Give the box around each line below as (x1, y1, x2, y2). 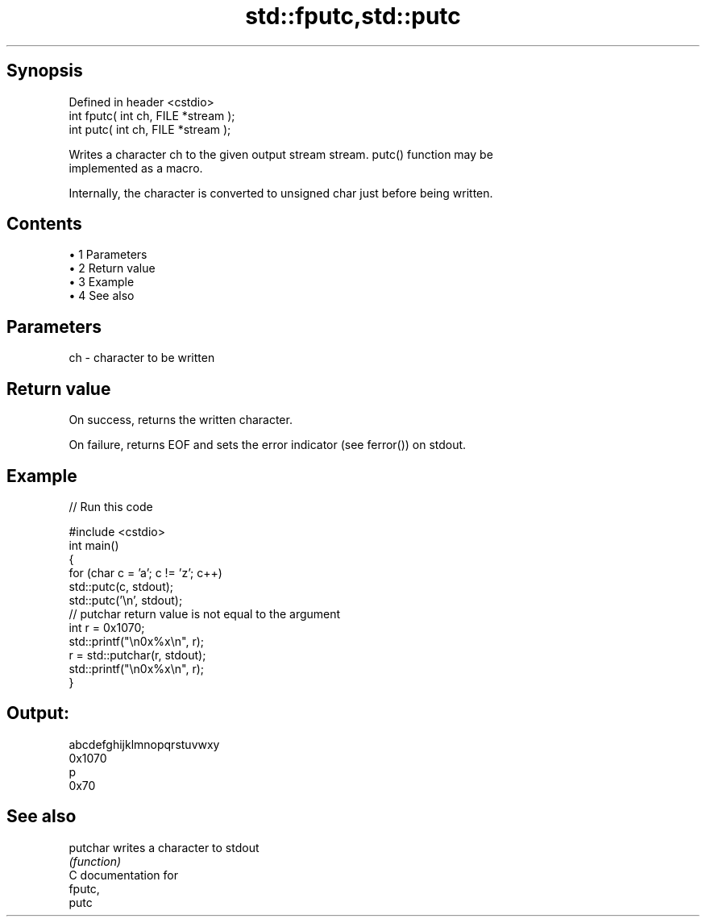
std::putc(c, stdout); (69, 579, 174, 593)
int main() (69, 538, 119, 552)
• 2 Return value (69, 261, 156, 276)
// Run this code (69, 499, 153, 513)
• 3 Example (69, 275, 135, 289)
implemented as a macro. (69, 160, 203, 175)
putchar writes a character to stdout (69, 840, 260, 854)
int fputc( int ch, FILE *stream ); (69, 108, 235, 123)
